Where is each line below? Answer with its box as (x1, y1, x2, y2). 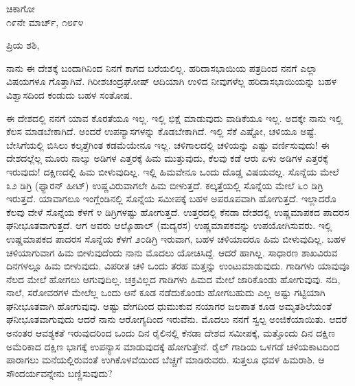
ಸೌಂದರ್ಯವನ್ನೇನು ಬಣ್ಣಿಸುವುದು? (6, 365, 113, 380)
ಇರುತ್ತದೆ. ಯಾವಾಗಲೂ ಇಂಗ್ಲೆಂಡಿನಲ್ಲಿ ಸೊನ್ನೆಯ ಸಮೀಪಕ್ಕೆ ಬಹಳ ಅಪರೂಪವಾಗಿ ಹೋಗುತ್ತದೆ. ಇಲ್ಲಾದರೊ (6, 191, 336, 206)
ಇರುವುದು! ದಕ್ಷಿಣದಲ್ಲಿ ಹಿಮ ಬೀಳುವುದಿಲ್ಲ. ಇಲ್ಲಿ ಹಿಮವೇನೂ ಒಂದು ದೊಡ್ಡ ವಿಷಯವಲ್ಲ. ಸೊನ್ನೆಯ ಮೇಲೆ (6, 164, 339, 178)
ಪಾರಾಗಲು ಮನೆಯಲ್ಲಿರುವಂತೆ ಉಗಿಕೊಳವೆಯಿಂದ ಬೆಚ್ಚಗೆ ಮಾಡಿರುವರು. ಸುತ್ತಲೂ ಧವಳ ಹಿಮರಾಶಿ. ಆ (6, 352, 325, 367)
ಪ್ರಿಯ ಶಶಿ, (6, 38, 40, 52)
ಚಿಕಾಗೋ (6, 1, 35, 15)
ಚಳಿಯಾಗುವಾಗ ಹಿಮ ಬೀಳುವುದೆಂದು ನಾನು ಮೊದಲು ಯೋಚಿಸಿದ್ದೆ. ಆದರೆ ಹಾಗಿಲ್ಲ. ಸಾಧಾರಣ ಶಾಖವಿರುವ (6, 245, 338, 259)
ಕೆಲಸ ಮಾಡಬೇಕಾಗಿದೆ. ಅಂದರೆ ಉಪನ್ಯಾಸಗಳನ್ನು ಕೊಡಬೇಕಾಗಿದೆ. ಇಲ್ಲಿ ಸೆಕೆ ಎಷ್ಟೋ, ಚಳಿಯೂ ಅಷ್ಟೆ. (6, 124, 317, 138)
